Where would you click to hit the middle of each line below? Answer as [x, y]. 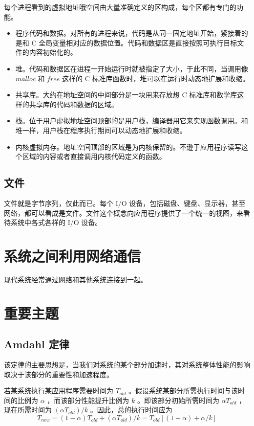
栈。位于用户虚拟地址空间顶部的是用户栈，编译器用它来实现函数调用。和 [132, 121]
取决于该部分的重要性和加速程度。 [59, 374]
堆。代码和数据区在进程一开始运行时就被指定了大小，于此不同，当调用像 [132, 68]
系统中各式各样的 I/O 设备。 [56, 222]
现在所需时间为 [28, 410]
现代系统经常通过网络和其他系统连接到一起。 [76, 279]
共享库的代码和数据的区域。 [74, 104]
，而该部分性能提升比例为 [88, 400]
